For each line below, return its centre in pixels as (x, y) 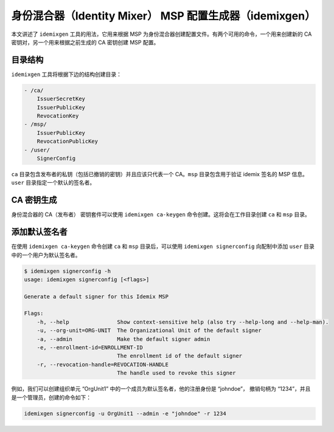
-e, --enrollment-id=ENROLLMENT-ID (90, 348)
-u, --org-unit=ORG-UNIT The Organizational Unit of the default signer (149, 331)
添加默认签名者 (39, 232)
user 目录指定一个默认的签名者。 (53, 183)
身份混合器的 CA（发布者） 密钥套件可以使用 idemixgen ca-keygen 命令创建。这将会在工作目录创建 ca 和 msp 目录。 (161, 214)
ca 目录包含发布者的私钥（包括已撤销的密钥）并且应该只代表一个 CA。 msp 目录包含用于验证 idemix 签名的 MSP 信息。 (160, 174)
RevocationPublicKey (68, 142)
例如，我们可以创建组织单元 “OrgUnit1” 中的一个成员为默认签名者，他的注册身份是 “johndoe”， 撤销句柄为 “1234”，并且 (161, 389)
